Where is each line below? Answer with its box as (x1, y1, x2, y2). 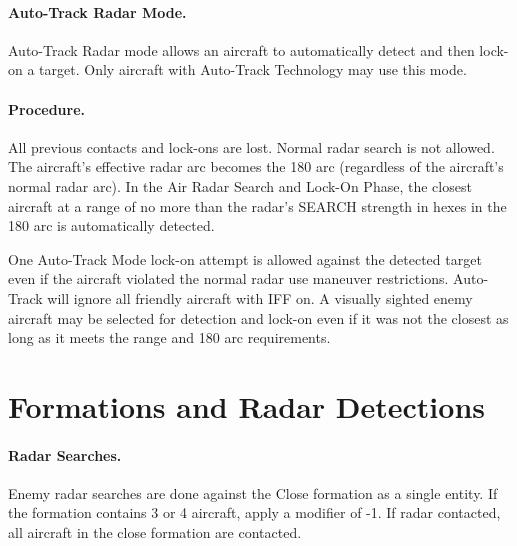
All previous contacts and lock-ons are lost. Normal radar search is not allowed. (8, 136, 495, 157)
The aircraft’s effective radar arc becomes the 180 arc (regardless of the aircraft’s (8, 156, 504, 177)
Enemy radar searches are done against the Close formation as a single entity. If (8, 482, 498, 503)
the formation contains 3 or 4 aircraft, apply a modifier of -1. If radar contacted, (8, 502, 501, 523)
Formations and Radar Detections (8, 385, 486, 426)
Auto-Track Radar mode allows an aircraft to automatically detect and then (8, 39, 475, 60)
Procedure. (8, 98, 86, 119)
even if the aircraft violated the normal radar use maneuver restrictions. (8, 268, 449, 289)
